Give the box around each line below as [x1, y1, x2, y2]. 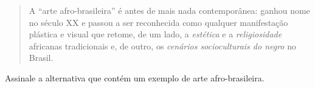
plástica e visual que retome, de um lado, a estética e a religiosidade [29, 28, 282, 40]
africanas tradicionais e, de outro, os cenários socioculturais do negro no [29, 39, 296, 52]
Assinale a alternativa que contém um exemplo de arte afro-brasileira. [5, 71, 265, 84]
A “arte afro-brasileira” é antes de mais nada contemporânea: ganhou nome [29, 4, 310, 16]
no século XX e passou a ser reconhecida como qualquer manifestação [29, 16, 288, 28]
